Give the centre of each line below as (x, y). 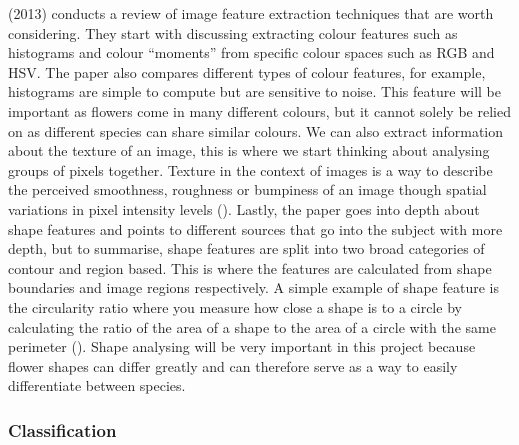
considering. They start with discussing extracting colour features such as (233, 32)
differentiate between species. (97, 385)
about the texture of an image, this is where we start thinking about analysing (249, 150)
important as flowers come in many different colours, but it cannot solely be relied (259, 110)
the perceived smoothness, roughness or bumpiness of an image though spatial (247, 189)
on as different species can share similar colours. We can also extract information (256, 130)
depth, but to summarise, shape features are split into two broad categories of (246, 248)
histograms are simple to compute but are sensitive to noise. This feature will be (254, 91)
